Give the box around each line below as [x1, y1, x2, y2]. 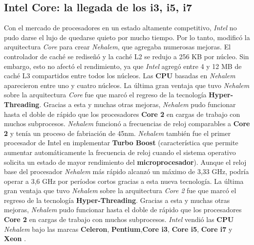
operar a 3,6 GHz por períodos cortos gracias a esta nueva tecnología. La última [4, 176, 244, 186]
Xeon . [4, 233, 26, 244]
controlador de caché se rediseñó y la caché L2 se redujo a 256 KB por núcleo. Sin [4, 51, 249, 61]
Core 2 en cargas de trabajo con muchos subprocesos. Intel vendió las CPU [4, 214, 234, 224]
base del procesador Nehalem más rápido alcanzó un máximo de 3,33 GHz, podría [4, 166, 249, 177]
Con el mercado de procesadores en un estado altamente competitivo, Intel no [4, 22, 237, 33]
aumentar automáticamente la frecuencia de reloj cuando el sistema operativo [4, 147, 236, 157]
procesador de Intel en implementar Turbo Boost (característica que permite [4, 137, 238, 148]
